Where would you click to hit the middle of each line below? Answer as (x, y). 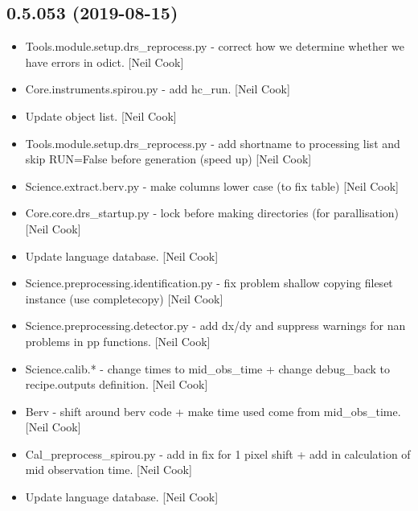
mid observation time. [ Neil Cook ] (109, 470)
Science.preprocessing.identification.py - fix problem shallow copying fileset (209, 283)
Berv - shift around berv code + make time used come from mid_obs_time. (213, 411)
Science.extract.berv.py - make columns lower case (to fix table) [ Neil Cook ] (212, 185)
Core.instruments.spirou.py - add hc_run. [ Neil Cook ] (158, 89)
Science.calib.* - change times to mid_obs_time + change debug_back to (207, 368)
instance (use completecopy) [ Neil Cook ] (124, 298)
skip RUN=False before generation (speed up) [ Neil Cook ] (168, 159)
